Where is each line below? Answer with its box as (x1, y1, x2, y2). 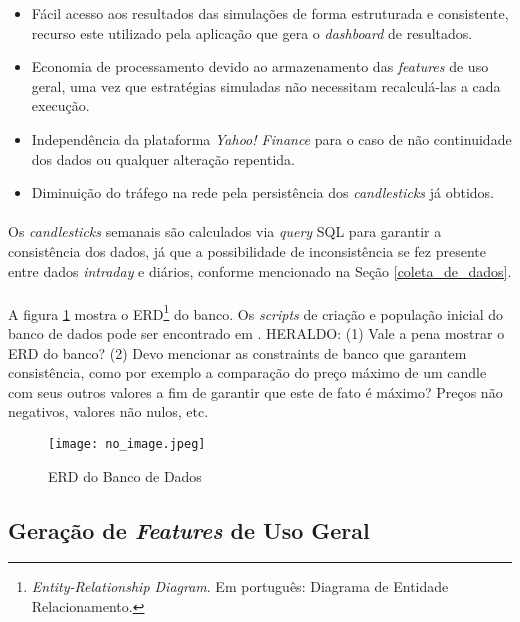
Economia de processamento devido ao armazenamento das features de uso (31, 56, 489, 77)
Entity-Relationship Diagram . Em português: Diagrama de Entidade (31, 576, 449, 597)
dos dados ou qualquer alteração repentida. (31, 148, 295, 169)
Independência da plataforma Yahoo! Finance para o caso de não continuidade (31, 128, 512, 149)
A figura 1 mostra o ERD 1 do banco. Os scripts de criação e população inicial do (8, 300, 504, 324)
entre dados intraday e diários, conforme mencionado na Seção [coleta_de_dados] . (8, 260, 512, 281)
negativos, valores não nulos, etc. (8, 401, 209, 422)
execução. (31, 95, 90, 116)
